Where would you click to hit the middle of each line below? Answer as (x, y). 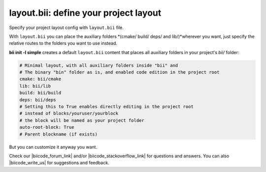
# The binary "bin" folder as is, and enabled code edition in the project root (119, 72)
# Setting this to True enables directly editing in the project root (107, 107)
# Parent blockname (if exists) (59, 134)
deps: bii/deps (38, 100)
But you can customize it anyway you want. (53, 147)
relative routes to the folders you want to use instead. (63, 43)
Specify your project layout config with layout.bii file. (66, 28)
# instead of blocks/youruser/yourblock (69, 114)
